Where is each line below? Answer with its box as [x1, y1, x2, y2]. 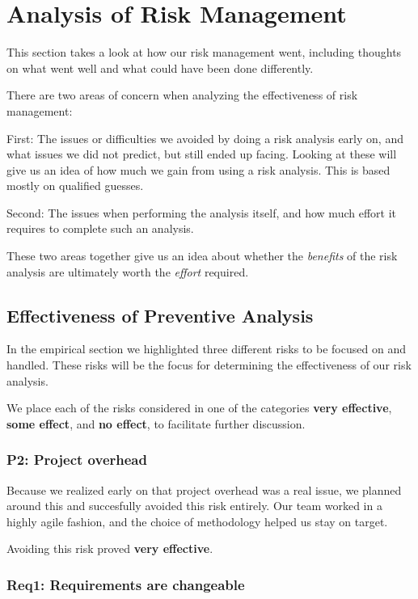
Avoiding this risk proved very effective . [6, 540, 213, 557]
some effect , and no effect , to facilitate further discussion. [6, 415, 306, 432]
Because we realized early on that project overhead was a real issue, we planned [6, 481, 402, 498]
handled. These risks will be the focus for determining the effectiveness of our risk [6, 356, 412, 373]
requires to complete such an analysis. [6, 220, 194, 237]
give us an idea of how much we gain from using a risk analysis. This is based [6, 161, 391, 178]
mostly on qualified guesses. [6, 177, 144, 194]
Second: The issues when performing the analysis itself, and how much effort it [6, 204, 397, 221]
